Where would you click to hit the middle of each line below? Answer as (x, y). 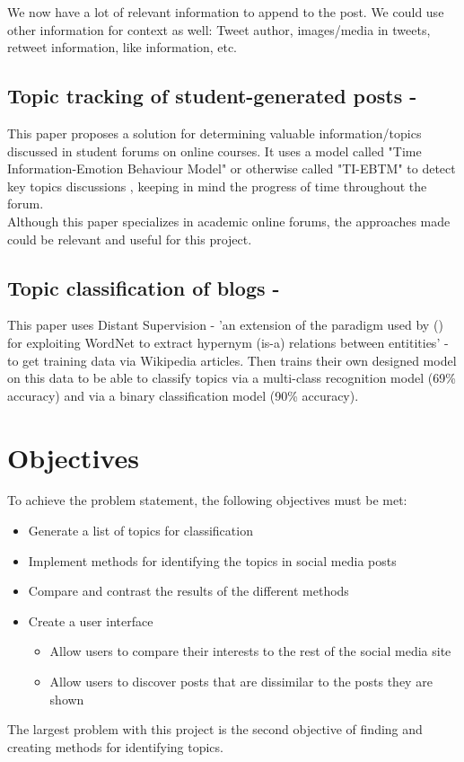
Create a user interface (91, 620)
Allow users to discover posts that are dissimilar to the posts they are (241, 681)
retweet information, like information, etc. (123, 47)
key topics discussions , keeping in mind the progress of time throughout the (217, 186)
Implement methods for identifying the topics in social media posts (212, 560)
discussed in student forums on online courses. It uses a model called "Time (214, 151)
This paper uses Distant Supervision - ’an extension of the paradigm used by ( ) (225, 325)
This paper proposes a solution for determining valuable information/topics (214, 133)
